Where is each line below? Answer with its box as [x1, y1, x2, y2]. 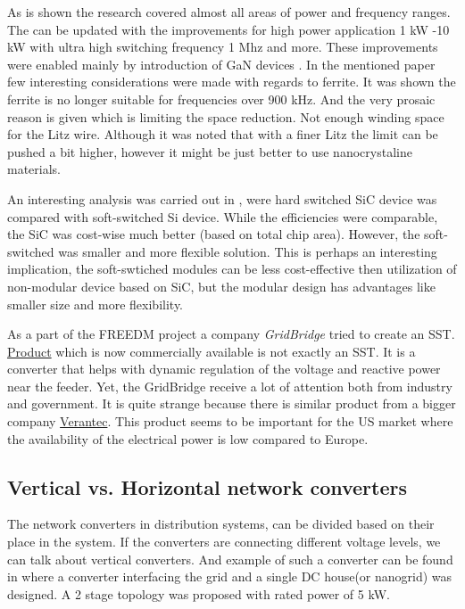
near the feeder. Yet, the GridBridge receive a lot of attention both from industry [7, 376, 453, 395]
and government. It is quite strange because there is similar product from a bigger [7, 394, 456, 413]
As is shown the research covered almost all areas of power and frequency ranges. [7, 3, 451, 21]
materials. [7, 160, 62, 178]
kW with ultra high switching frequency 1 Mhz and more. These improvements [7, 37, 438, 56]
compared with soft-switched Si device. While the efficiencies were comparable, [7, 207, 438, 226]
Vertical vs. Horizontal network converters [7, 473, 408, 500]
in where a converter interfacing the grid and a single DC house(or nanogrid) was [7, 567, 453, 586]
